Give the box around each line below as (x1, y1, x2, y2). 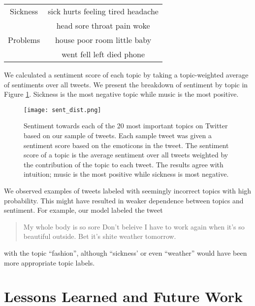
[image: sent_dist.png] (24, 106, 101, 114)
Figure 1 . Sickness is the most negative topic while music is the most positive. (4, 89, 239, 99)
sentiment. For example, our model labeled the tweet (4, 205, 163, 215)
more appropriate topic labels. (4, 257, 95, 268)
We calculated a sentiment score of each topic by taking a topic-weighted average (4, 70, 249, 79)
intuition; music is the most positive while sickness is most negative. (24, 169, 229, 179)
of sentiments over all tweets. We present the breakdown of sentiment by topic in (4, 79, 248, 89)
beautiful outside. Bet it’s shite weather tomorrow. (23, 231, 176, 241)
